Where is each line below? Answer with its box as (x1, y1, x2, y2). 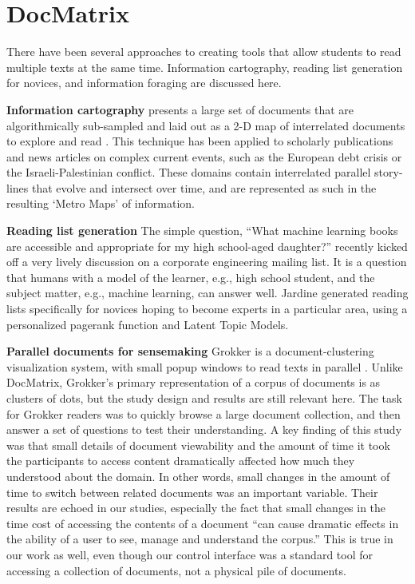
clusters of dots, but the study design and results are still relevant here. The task (6, 390, 402, 406)
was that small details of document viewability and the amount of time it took (6, 436, 390, 453)
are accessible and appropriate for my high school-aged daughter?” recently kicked (6, 237, 408, 254)
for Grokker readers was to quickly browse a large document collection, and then (6, 405, 401, 422)
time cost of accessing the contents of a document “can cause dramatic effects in (6, 514, 399, 531)
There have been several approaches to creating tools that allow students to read (6, 43, 401, 60)
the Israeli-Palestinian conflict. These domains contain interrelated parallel (6, 164, 371, 181)
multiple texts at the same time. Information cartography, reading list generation (6, 58, 403, 75)
